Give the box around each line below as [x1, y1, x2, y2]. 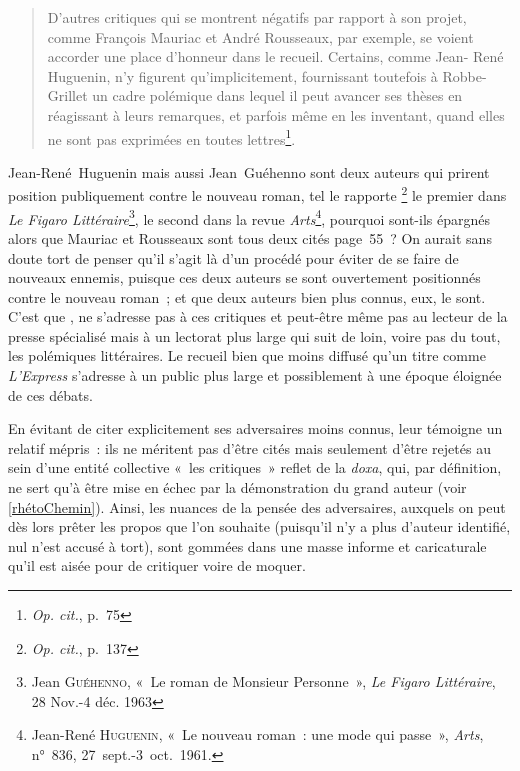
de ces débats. [8, 384, 93, 405]
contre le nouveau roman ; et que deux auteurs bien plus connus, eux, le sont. [8, 286, 486, 307]
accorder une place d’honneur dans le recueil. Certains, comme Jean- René [47, 46, 504, 67]
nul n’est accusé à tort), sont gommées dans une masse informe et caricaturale [8, 535, 487, 556]
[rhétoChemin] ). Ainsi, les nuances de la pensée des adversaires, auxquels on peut [8, 496, 506, 517]
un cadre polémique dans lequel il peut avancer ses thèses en [92, 85, 463, 106]
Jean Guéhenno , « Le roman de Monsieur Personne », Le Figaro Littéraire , [31, 671, 496, 692]
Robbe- [442, 65, 487, 86]
